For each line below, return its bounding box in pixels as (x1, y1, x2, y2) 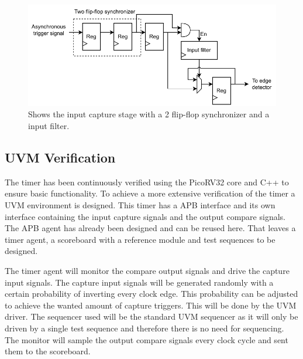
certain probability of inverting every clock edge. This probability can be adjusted (5, 287, 298, 300)
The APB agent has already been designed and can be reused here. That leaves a (5, 222, 296, 234)
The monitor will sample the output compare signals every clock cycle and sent (5, 333, 288, 346)
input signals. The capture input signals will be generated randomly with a (5, 276, 274, 288)
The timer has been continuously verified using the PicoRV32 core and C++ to (5, 175, 289, 188)
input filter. (28, 120, 70, 132)
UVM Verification (5, 148, 116, 167)
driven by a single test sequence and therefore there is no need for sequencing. (5, 321, 284, 334)
